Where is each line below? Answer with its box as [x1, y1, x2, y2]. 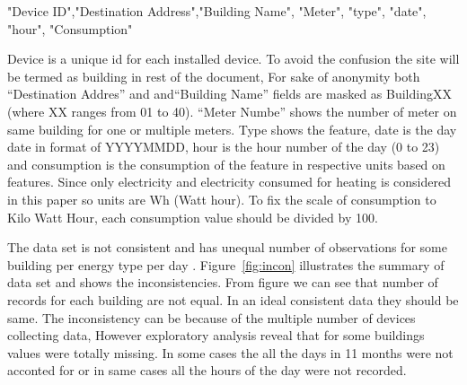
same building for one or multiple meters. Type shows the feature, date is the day [7, 119, 457, 138]
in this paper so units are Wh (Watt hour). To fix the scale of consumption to [7, 189, 436, 208]
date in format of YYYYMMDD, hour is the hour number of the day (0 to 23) [7, 137, 440, 156]
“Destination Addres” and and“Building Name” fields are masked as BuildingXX [7, 84, 452, 103]
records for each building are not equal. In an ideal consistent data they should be [7, 290, 459, 309]
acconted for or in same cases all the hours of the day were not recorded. [7, 361, 407, 380]
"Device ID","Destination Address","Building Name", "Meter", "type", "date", [7, 2, 427, 20]
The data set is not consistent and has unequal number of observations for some [7, 238, 447, 257]
